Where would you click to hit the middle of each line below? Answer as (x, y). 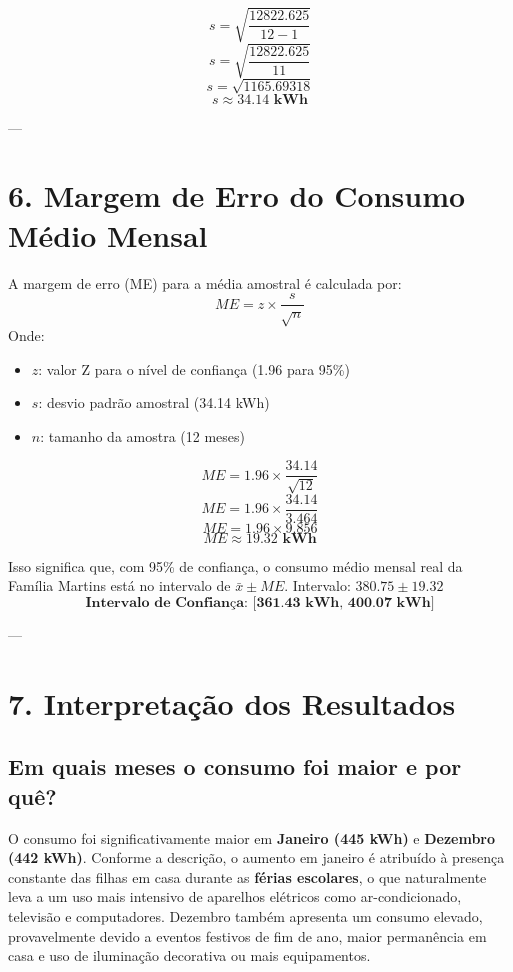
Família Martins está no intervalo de (119, 585)
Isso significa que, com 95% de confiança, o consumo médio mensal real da (235, 565)
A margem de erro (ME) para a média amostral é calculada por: (205, 282)
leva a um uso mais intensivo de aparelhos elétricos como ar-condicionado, (235, 896)
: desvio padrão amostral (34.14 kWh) (154, 402)
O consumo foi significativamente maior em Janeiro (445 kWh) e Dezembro (252, 837)
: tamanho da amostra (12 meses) (142, 435)
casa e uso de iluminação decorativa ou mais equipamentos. (189, 955)
